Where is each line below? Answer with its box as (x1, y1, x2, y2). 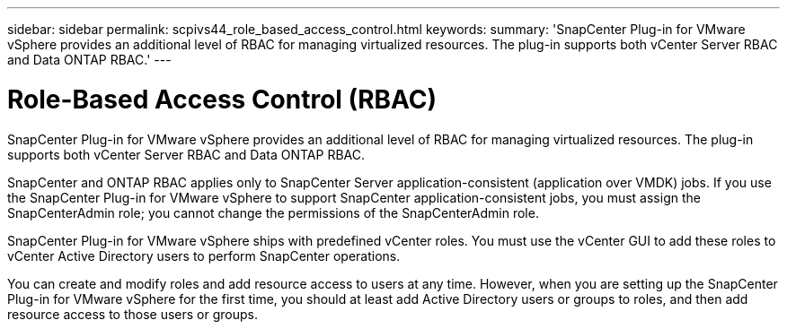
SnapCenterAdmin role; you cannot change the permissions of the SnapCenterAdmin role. (7, 204, 539, 221)
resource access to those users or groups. (7, 306, 258, 322)
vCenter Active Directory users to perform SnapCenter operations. (7, 247, 401, 264)
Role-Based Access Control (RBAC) (7, 83, 438, 115)
